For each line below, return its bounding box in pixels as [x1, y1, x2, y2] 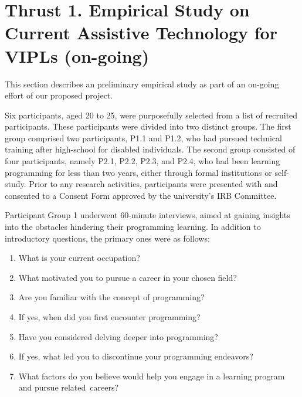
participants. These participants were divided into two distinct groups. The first [5, 120, 291, 133]
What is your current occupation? [18, 252, 140, 264]
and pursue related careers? [18, 381, 119, 393]
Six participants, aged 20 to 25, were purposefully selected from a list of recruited [5, 108, 298, 121]
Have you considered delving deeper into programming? [18, 330, 218, 342]
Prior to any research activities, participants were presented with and [29, 178, 278, 190]
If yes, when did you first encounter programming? [18, 311, 201, 323]
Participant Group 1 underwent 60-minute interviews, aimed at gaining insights [5, 209, 290, 221]
